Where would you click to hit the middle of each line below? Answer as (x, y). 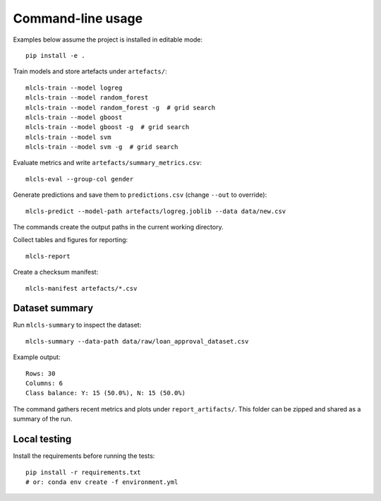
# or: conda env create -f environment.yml (102, 482)
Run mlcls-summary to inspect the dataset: (77, 325)
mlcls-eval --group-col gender (80, 179)
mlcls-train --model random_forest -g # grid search (120, 107)
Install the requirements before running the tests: (84, 456)
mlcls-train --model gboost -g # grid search (108, 127)
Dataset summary (53, 308)
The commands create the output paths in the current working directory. (118, 227)
